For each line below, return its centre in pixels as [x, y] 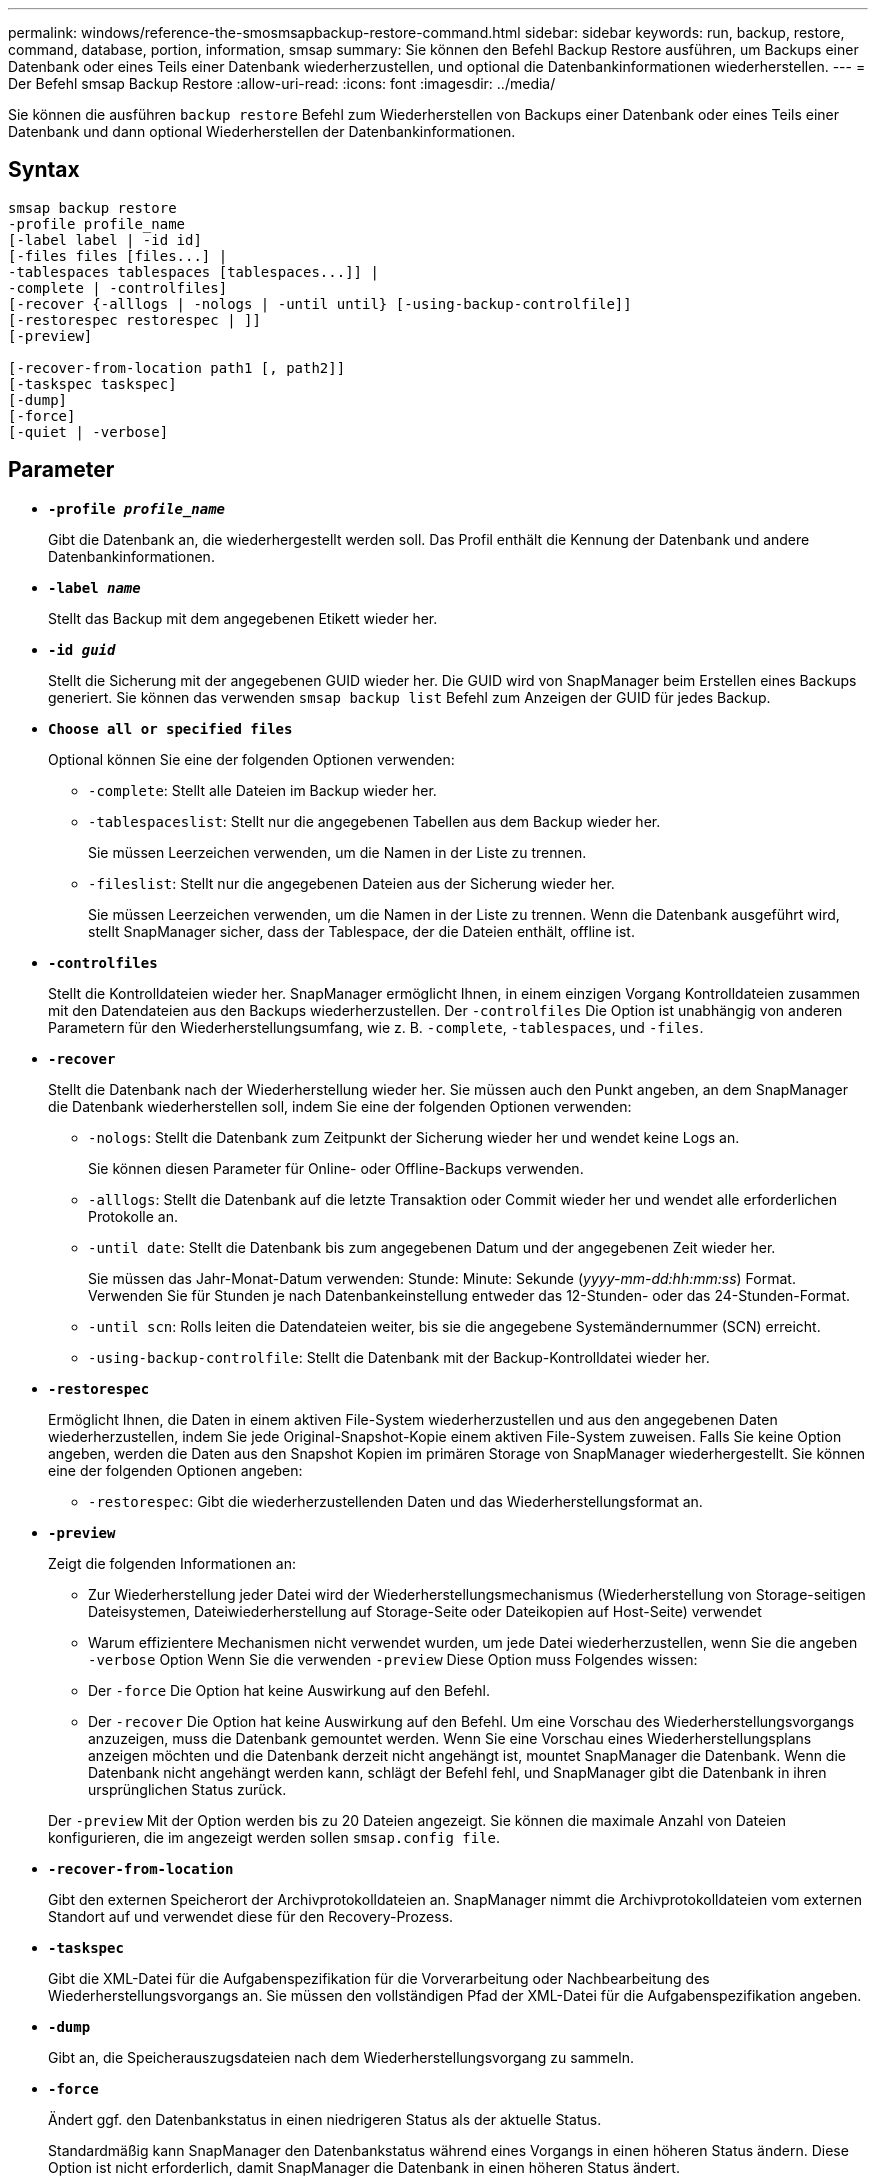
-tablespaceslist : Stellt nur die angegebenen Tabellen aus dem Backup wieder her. [374, 821]
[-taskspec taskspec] [92, 383]
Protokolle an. [133, 1216]
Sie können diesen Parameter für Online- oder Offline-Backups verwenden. [336, 1168]
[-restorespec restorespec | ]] [134, 319]
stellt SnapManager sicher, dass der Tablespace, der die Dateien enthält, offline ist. [361, 931]
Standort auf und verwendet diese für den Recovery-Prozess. [251, 1916]
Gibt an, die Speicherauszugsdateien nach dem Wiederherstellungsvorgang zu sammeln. [341, 2057]
